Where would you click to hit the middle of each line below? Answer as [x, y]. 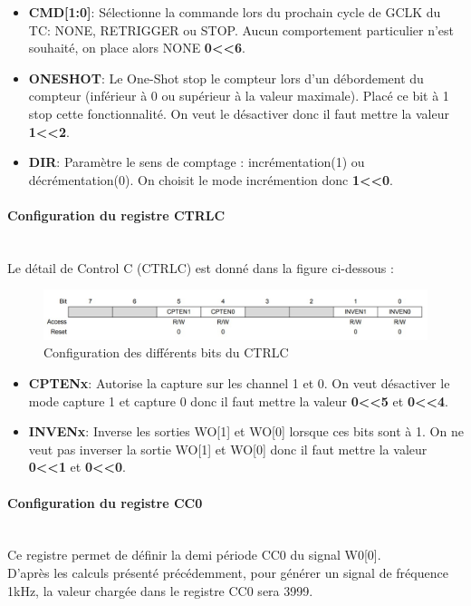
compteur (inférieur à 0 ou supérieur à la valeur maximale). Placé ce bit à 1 [239, 96]
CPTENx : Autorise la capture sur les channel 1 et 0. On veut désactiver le [239, 383]
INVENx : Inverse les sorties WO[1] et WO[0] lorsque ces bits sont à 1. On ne [246, 431]
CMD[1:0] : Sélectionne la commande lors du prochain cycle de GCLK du [235, 12]
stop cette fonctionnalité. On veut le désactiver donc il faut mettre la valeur [239, 113]
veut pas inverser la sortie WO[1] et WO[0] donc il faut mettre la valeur [228, 449]
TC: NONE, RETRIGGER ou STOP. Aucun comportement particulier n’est [241, 29]
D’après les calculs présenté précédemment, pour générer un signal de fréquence [228, 572]
